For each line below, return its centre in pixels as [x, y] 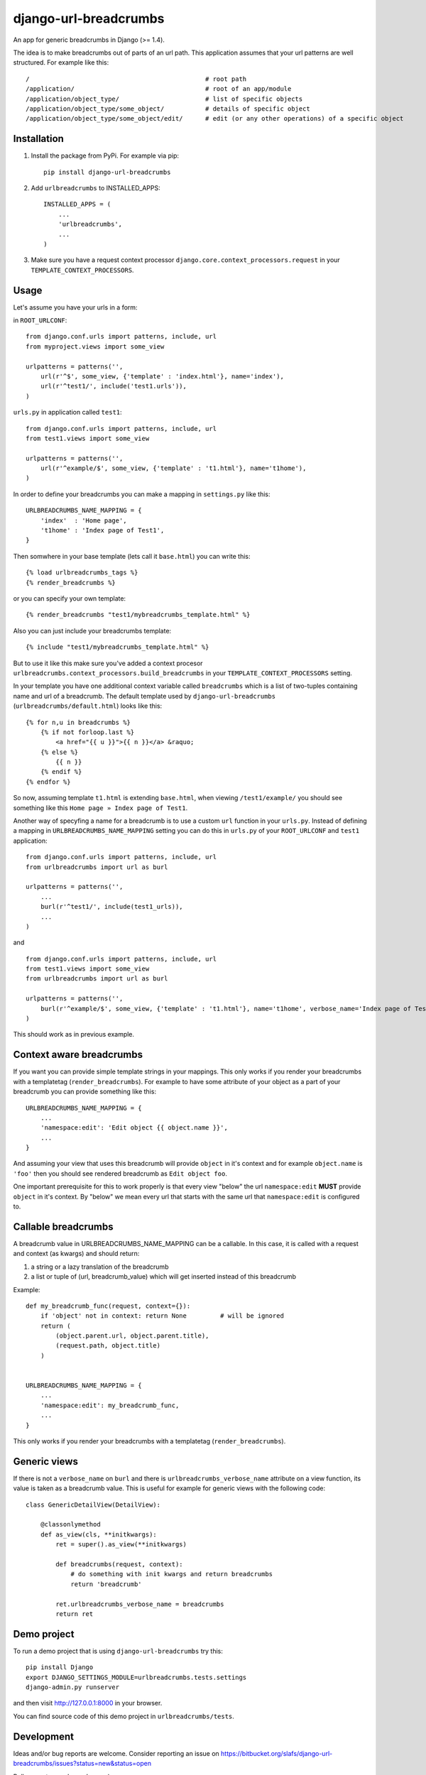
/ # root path [136, 79]
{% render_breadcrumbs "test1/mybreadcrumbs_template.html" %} [138, 615]
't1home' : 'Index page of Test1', [102, 530]
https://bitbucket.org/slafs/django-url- [277, 1753]
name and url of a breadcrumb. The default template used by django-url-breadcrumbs [144, 696]
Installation [38, 139]
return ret [75, 1614]
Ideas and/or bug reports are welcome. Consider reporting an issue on [116, 1753]
